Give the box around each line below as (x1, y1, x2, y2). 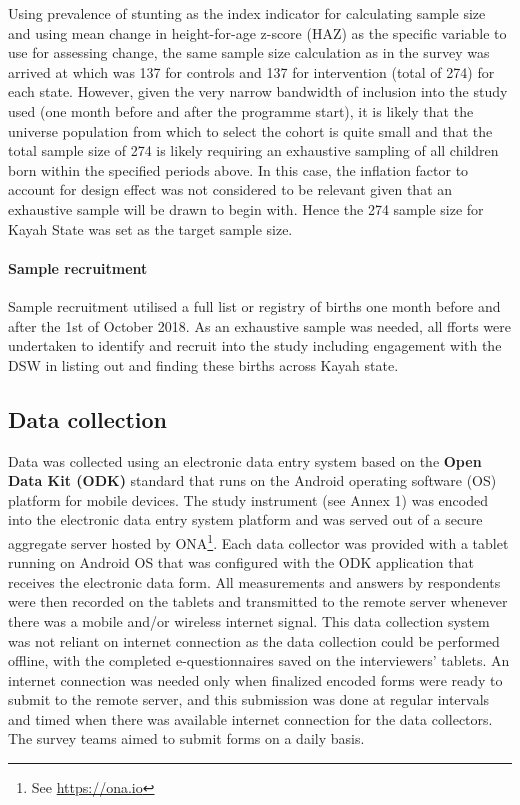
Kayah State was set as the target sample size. (8, 218, 293, 239)
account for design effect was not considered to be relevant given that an (8, 179, 453, 200)
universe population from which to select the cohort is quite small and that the (8, 120, 493, 141)
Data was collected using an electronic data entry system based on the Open (8, 450, 482, 471)
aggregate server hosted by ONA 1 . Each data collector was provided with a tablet (8, 529, 509, 553)
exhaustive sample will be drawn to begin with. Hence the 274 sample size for (8, 198, 484, 219)
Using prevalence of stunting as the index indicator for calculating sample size (8, 3, 486, 23)
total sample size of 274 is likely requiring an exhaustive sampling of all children (8, 140, 499, 161)
